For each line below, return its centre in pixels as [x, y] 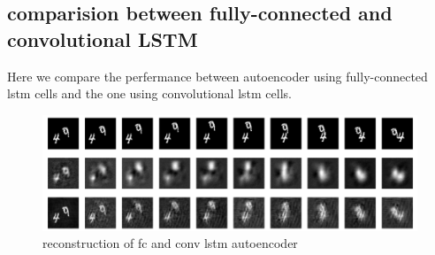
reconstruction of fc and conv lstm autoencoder [170, 243]
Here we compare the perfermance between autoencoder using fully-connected [217, 76]
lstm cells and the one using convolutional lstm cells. [149, 93]
